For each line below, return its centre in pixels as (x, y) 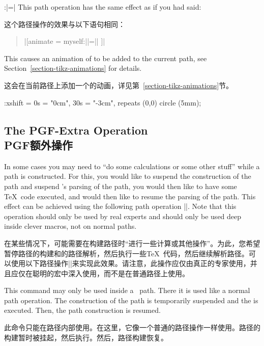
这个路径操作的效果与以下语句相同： (65, 24)
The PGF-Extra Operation (76, 130)
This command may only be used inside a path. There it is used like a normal (127, 290)
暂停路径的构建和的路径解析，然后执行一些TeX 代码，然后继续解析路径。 (126, 253)
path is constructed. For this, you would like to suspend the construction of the (128, 176)
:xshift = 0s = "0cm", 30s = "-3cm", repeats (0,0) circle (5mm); (103, 102)
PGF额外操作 (38, 144)
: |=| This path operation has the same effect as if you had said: (103, 7)
